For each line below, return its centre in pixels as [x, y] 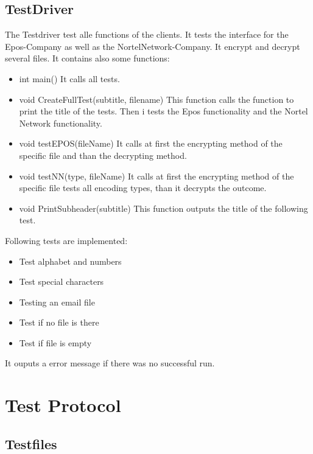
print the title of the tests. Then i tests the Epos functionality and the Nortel [164, 111]
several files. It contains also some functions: [87, 58]
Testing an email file [57, 302]
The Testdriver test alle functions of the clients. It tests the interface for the [147, 34]
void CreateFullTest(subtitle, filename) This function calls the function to [156, 99]
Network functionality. [61, 123]
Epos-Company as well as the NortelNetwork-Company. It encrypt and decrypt [153, 46]
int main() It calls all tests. [69, 78]
